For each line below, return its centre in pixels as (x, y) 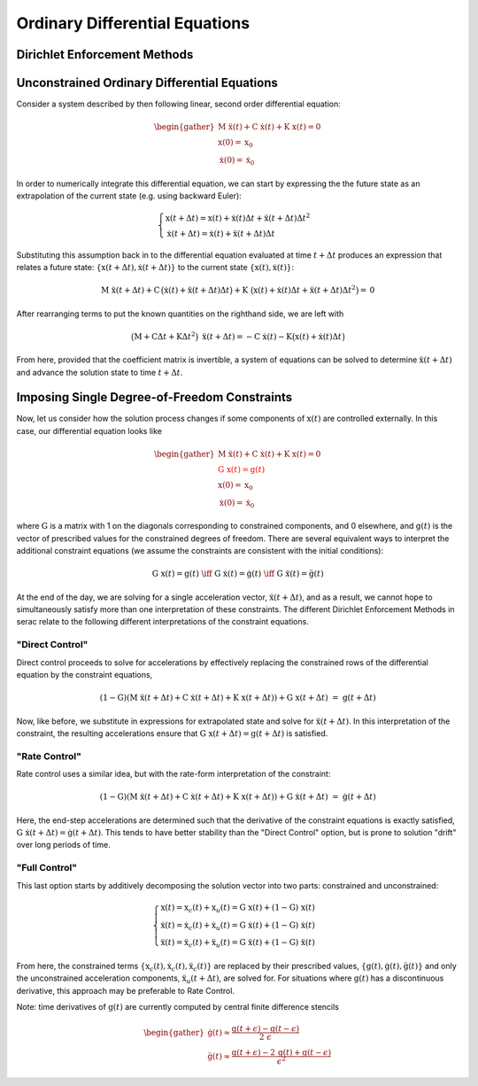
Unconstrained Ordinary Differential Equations (147, 83)
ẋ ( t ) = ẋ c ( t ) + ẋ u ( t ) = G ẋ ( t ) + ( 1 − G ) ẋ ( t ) (238, 926)
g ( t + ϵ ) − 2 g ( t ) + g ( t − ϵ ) (281, 1053)
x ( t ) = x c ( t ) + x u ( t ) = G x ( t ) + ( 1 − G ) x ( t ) (238, 908)
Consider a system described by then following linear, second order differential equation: (178, 104)
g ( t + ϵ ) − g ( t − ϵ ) (266, 1029)
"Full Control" (47, 868)
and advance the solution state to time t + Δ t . (100, 372)
